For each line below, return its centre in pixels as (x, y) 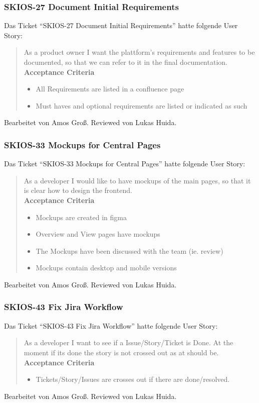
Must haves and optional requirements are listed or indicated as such (142, 105)
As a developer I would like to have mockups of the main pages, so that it (137, 180)
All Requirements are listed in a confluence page (110, 89)
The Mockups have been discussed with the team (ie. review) (129, 250)
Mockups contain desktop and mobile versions (106, 268)
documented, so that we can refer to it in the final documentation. (125, 62)
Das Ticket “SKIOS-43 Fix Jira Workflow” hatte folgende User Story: (111, 325)
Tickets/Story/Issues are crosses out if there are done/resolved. (133, 379)
